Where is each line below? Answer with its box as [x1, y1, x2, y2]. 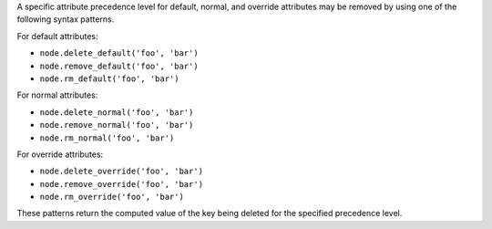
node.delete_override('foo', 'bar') [39, 166, 204, 177]
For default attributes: [16, 30, 98, 41]
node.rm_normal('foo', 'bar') [39, 132, 175, 143]
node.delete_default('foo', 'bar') [39, 48, 200, 58]
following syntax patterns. [16, 14, 115, 25]
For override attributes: [16, 149, 104, 160]
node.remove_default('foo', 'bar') [39, 60, 200, 71]
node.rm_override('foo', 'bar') [39, 192, 184, 203]
